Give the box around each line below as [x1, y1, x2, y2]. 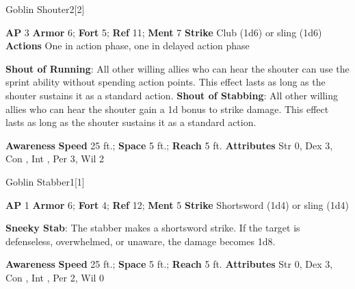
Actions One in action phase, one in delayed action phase [5, 38, 250, 53]
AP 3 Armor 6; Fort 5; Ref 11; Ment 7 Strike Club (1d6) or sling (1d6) [5, 25, 322, 39]
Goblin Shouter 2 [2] [5, 2, 85, 16]
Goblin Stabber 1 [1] [5, 174, 85, 188]
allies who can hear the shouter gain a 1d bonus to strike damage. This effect [5, 101, 329, 116]
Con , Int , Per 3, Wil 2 [5, 151, 105, 166]
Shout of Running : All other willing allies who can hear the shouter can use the [5, 61, 350, 75]
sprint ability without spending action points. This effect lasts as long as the [5, 75, 326, 89]
